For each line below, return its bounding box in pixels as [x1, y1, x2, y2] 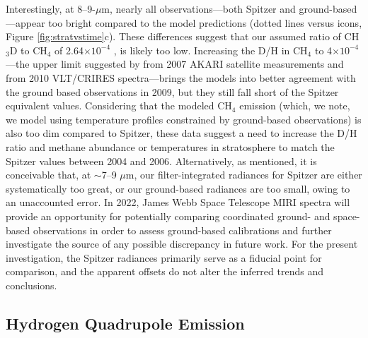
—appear [6, 15, 45, 30]
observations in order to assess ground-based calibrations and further [33, 222, 332, 237]
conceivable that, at [6, 167, 91, 182]
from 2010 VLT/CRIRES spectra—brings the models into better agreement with [6, 70, 356, 85]
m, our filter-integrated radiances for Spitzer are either [125, 167, 362, 182]
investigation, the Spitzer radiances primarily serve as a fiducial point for [6, 250, 322, 265]
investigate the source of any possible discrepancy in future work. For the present [6, 236, 358, 251]
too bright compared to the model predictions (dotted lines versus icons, [48, 15, 362, 30]
